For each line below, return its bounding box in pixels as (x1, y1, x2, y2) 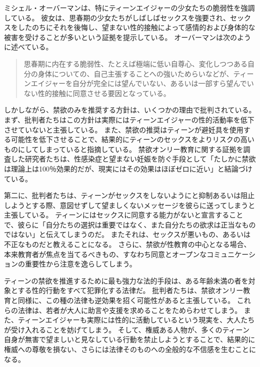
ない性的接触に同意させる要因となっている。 (23, 87, 170, 98)
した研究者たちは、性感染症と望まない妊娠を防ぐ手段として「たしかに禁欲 (10, 153, 256, 164)
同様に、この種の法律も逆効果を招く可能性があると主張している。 (17, 295, 235, 305)
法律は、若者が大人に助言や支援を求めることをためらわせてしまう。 (17, 304, 242, 315)
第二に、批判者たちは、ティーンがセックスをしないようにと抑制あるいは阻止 (4, 190, 255, 200)
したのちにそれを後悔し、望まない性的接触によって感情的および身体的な (17, 22, 255, 32)
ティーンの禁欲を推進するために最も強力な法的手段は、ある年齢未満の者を (4, 275, 248, 285)
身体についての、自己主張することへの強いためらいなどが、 (37, 68, 233, 78)
